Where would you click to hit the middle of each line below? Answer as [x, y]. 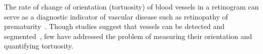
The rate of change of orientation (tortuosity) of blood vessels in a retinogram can [131, 6]
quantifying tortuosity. [39, 46]
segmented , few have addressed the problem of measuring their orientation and [128, 36]
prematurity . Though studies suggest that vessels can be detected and [114, 26]
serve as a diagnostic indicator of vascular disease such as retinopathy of [116, 16]
